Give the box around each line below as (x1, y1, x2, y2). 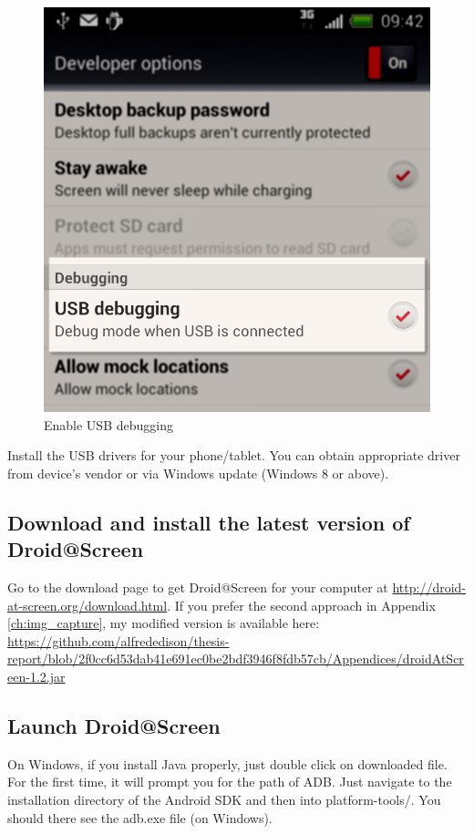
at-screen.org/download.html (7, 595, 168, 614)
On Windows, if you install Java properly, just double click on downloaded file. (7, 754, 448, 773)
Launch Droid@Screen (7, 711, 221, 739)
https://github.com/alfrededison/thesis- (7, 631, 230, 650)
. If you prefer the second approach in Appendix (167, 595, 436, 614)
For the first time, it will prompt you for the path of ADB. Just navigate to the (7, 772, 452, 791)
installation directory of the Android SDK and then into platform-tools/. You (7, 789, 441, 808)
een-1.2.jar (7, 666, 66, 685)
